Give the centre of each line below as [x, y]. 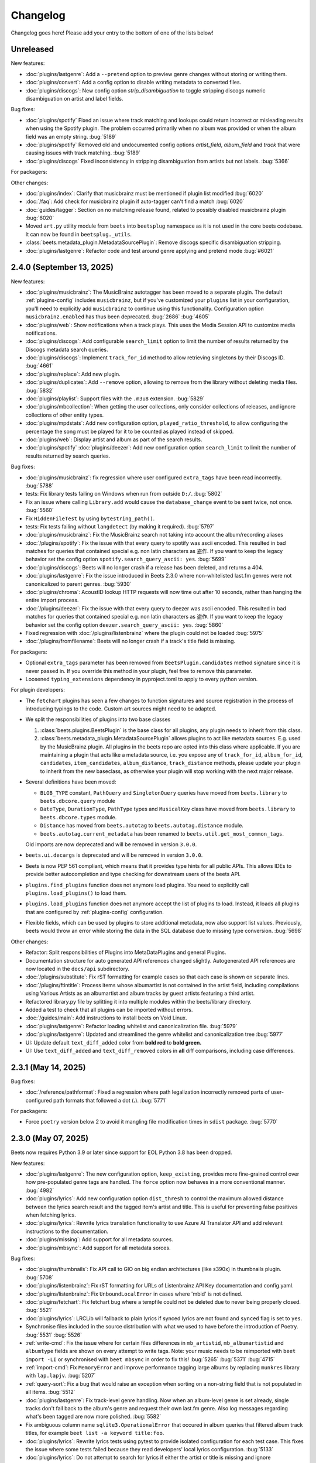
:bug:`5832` [39, 390]
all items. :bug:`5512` [50, 1392]
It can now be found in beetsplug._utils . [78, 234]
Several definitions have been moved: [71, 782]
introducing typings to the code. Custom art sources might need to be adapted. [121, 709]
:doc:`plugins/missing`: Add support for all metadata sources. [99, 1239]
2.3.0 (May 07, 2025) [50, 1139]
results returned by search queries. [68, 456]
